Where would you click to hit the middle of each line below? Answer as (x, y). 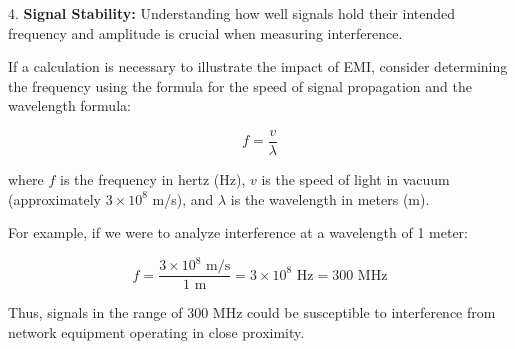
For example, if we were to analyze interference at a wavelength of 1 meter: (238, 232)
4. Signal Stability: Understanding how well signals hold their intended (232, 13)
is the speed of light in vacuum (355, 179)
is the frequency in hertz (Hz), (153, 179)
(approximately (55, 198)
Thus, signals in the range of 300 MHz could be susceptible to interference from (252, 312)
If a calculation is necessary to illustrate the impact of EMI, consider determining (258, 66)
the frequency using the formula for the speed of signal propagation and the (240, 85)
